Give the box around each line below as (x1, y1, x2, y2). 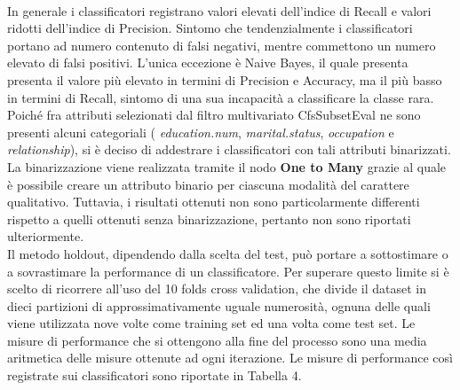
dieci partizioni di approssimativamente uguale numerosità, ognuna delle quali (7, 296, 431, 315)
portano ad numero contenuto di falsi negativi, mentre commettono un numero (7, 35, 436, 54)
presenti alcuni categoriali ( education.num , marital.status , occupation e (7, 122, 394, 141)
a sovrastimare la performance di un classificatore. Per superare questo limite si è (7, 261, 449, 280)
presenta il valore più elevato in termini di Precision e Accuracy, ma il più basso (7, 70, 442, 89)
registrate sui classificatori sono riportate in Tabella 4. (7, 366, 302, 385)
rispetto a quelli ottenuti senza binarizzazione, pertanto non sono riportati (7, 209, 411, 228)
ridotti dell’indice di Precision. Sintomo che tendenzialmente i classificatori (7, 19, 413, 37)
